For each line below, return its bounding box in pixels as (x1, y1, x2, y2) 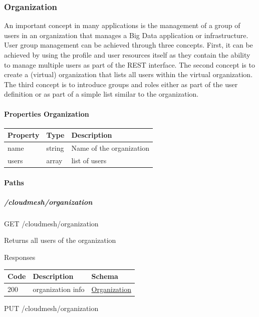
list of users (71, 155, 107, 165)
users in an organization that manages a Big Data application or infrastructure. (4, 30, 248, 40)
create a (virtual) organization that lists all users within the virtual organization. (4, 69, 253, 80)
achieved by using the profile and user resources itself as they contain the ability (4, 50, 250, 60)
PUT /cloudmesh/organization (4, 303, 99, 313)
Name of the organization (71, 143, 150, 153)
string (46, 143, 64, 153)
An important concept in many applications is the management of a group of (4, 20, 240, 31)
